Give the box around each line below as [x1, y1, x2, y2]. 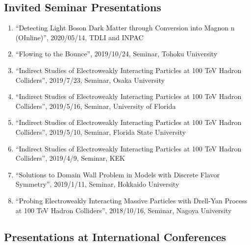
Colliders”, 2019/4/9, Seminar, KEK [15, 153, 125, 163]
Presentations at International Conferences [4, 229, 226, 244]
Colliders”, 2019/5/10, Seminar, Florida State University [15, 126, 186, 137]
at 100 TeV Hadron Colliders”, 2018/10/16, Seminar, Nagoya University [15, 205, 232, 215]
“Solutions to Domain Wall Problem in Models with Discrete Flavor [15, 169, 220, 179]
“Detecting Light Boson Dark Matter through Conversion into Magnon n [15, 23, 235, 33]
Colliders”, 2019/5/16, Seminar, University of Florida [15, 100, 176, 111]
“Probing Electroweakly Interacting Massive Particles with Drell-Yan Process [15, 195, 248, 205]
